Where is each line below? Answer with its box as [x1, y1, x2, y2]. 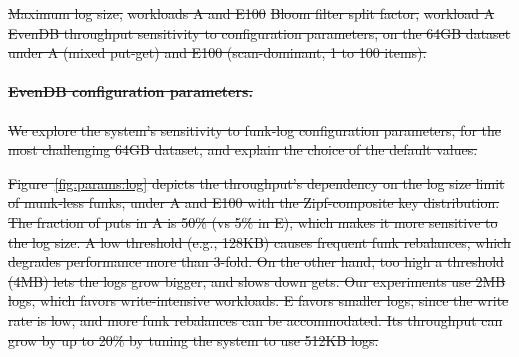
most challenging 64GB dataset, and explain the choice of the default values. [8, 139, 478, 160]
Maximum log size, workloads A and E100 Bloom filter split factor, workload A [8, 3, 495, 23]
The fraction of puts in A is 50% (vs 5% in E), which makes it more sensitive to [8, 211, 498, 232]
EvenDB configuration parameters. [8, 81, 253, 102]
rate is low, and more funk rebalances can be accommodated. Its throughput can [8, 309, 503, 330]
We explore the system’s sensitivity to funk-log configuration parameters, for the [8, 119, 501, 140]
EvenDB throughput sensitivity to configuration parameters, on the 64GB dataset [8, 22, 511, 43]
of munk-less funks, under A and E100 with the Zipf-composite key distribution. [8, 192, 500, 213]
